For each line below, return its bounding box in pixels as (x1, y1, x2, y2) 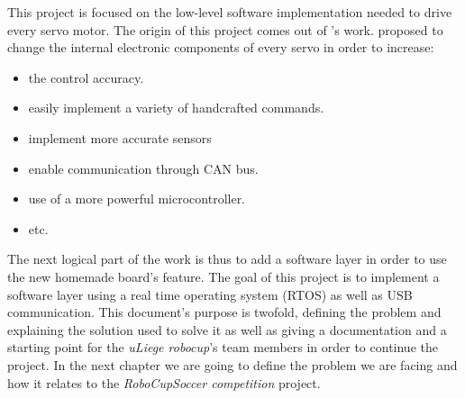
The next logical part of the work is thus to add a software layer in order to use (7, 249, 447, 268)
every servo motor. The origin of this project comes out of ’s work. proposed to (7, 20, 443, 39)
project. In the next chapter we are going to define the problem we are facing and (7, 355, 458, 374)
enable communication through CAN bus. (28, 158, 259, 177)
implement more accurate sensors (28, 128, 212, 147)
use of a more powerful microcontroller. (28, 189, 246, 208)
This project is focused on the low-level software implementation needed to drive (7, 3, 452, 21)
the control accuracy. (28, 68, 144, 86)
